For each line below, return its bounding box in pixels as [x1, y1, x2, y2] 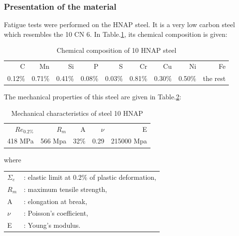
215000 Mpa [111, 136, 147, 146]
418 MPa [7, 136, 34, 146]
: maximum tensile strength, [24, 184, 107, 194]
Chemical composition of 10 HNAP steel [57, 45, 177, 55]
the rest [203, 73, 226, 83]
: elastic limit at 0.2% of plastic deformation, [24, 172, 156, 182]
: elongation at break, [24, 196, 88, 206]
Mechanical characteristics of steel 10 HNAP [11, 108, 143, 118]
